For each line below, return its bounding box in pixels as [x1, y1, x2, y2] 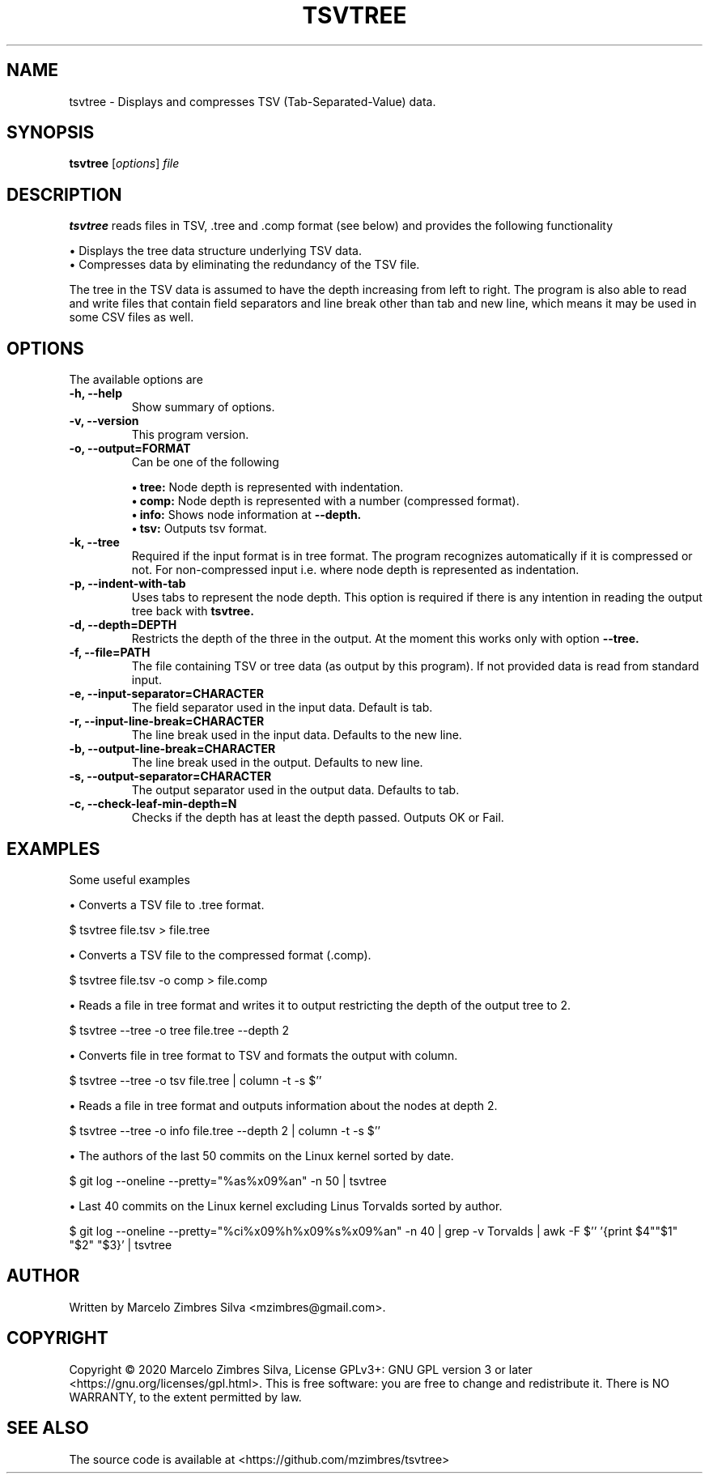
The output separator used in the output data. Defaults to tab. [131, 783, 460, 797]
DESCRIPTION [6, 184, 122, 205]
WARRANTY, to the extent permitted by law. [69, 1389, 302, 1404]
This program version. [131, 427, 249, 442]
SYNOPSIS [6, 122, 95, 143]
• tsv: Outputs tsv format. [131, 521, 267, 536]
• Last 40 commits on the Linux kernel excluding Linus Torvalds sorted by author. [69, 1198, 503, 1213]
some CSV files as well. [69, 310, 194, 325]
